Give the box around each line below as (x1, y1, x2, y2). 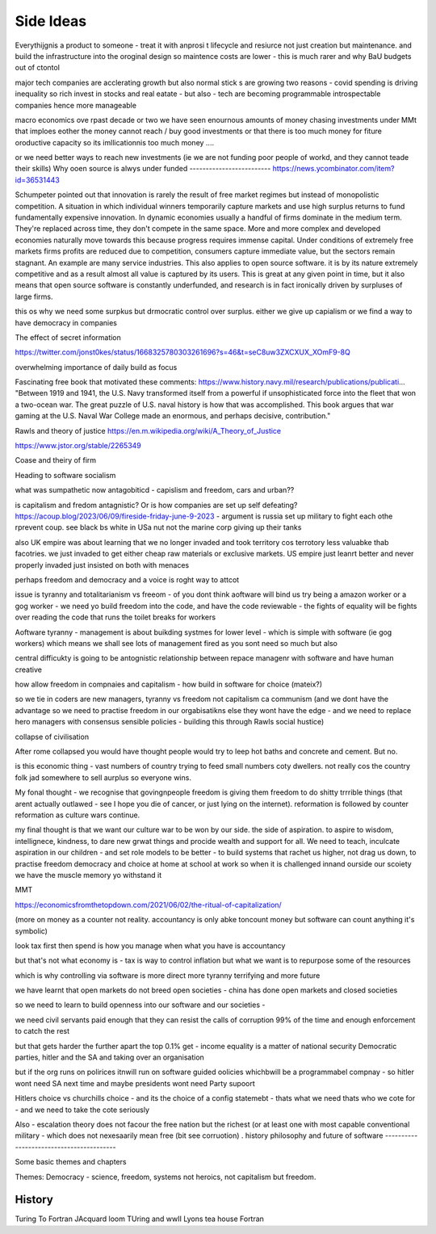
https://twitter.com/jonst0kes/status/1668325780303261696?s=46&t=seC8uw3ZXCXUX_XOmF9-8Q (15, 347, 350, 357)
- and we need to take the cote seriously (15, 1105, 149, 1114)
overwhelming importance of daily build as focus (15, 362, 178, 371)
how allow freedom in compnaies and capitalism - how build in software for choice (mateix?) (15, 679, 323, 690)
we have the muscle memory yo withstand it (15, 870, 161, 879)
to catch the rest (15, 1026, 70, 1036)
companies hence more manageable (15, 100, 137, 110)
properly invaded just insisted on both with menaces (15, 560, 190, 569)
